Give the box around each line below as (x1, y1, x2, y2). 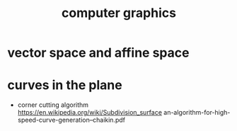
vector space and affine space (7, 45, 190, 61)
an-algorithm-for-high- (163, 108, 231, 117)
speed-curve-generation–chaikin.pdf (17, 115, 126, 125)
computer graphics (61, 5, 177, 21)
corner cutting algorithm (17, 101, 89, 109)
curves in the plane (7, 77, 122, 93)
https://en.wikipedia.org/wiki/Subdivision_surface (17, 108, 163, 117)
